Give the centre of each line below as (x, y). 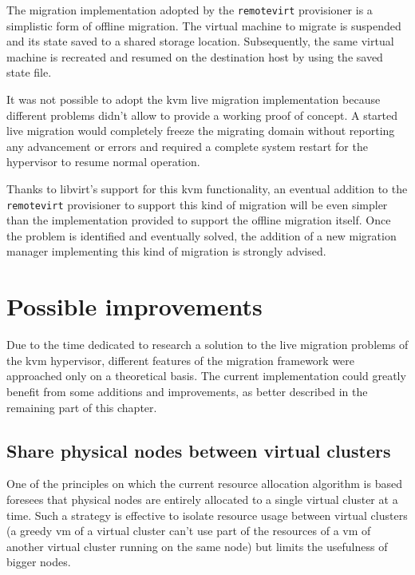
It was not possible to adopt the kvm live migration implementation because (194, 99)
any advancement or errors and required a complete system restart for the (187, 146)
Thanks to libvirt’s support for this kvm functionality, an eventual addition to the (207, 188)
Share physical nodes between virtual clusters (199, 450)
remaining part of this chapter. (82, 407)
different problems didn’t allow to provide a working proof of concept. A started (202, 115)
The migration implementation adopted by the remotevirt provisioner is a (190, 10)
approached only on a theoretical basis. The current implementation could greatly (206, 376)
